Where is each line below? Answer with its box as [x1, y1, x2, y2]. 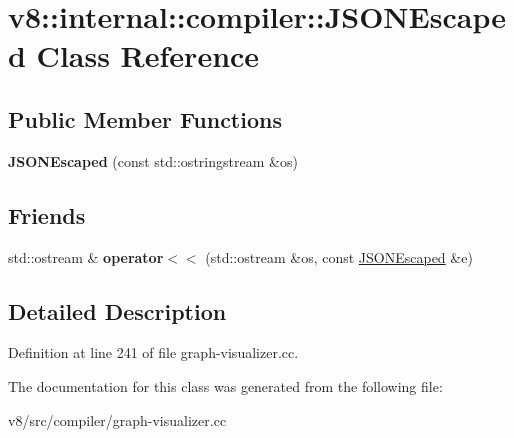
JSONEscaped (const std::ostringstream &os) [8, 150, 298, 171]
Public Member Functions [8, 103, 282, 134]
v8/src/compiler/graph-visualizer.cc [8, 409, 227, 430]
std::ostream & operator [8, 246, 164, 267]
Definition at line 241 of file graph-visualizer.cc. [8, 342, 299, 363]
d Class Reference [8, 35, 260, 76]
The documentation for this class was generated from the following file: [8, 375, 443, 396]
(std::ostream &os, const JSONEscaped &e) [205, 246, 473, 267]
